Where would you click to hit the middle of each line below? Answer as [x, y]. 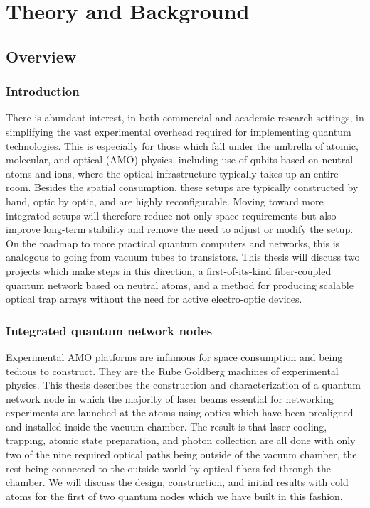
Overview [41, 56]
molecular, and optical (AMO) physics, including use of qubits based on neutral [180, 160]
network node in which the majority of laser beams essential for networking [170, 398]
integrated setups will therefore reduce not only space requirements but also [171, 215]
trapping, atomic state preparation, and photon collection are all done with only [181, 440]
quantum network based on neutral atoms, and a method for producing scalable [180, 285]
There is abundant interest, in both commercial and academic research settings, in [185, 118]
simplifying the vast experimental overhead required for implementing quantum [179, 131]
